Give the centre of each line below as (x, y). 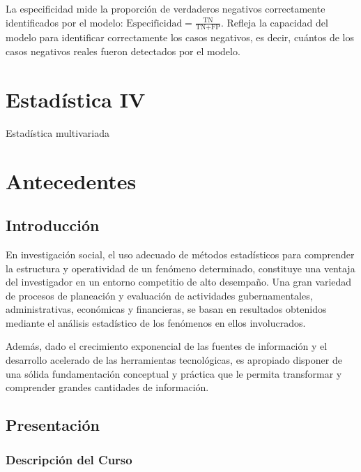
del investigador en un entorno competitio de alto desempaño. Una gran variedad (179, 282)
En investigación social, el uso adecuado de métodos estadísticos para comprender (180, 254)
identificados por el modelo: (64, 22)
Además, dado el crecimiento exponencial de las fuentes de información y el (167, 346)
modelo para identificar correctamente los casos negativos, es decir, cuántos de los (180, 37)
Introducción (53, 225)
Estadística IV (76, 99)
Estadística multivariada (57, 132)
